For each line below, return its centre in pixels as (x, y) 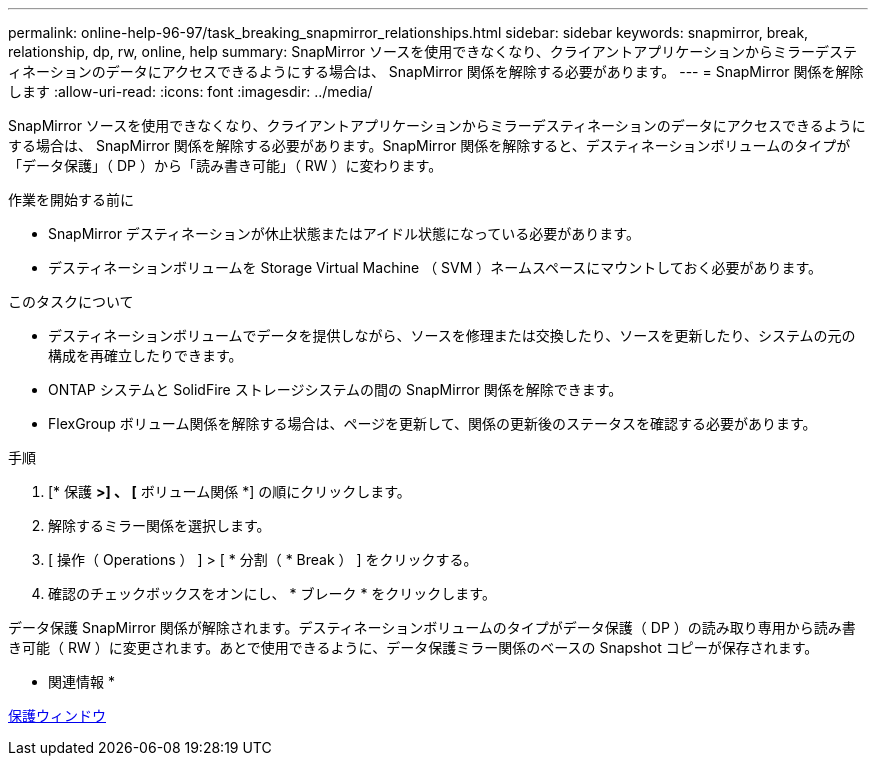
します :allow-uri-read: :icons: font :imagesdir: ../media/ (190, 91)
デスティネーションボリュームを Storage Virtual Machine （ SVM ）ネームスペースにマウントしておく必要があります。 (435, 267)
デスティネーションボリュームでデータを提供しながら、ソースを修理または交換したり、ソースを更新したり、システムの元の (452, 335)
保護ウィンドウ (57, 715)
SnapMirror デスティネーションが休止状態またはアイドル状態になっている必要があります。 (344, 233)
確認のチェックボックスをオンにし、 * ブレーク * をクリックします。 (272, 593)
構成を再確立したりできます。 (145, 355)
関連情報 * (81, 681)
